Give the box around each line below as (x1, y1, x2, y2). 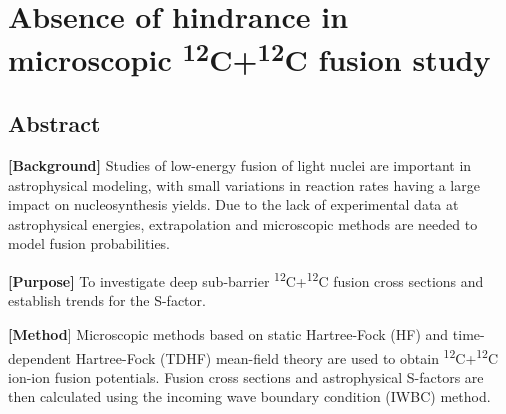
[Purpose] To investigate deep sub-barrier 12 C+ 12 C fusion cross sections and (8, 268, 484, 291)
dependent (8, 347, 72, 368)
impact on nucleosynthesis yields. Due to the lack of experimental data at (8, 194, 459, 215)
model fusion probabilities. (8, 233, 171, 254)
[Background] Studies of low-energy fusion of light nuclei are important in (8, 155, 472, 176)
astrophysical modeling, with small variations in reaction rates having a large (8, 174, 480, 195)
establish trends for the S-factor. (8, 290, 206, 311)
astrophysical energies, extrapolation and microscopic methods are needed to (8, 213, 478, 234)
